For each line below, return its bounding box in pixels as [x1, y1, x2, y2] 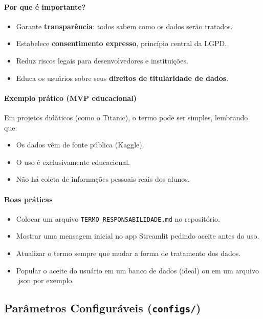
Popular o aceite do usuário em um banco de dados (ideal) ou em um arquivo [16, 265, 259, 275]
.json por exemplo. [16, 275, 74, 286]
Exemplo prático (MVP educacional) [4, 92, 137, 103]
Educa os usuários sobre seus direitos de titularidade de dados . [16, 72, 229, 83]
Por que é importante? [4, 1, 86, 12]
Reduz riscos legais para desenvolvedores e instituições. [16, 55, 188, 66]
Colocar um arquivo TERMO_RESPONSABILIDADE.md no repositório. [16, 213, 220, 224]
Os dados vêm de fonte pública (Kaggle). [16, 139, 144, 150]
